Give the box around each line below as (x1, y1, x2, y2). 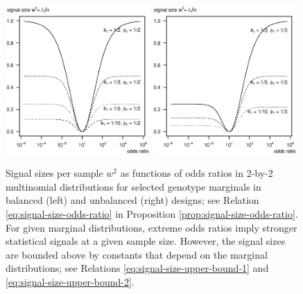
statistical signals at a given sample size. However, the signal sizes (6, 234, 286, 248)
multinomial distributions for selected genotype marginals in (6, 179, 261, 193)
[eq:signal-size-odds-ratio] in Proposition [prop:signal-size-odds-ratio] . (6, 206, 298, 220)
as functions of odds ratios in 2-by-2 (120, 166, 273, 180)
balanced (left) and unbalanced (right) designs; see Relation (6, 193, 259, 207)
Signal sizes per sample (6, 166, 103, 180)
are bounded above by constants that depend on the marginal (6, 247, 268, 261)
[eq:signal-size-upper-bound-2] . (6, 274, 135, 288)
